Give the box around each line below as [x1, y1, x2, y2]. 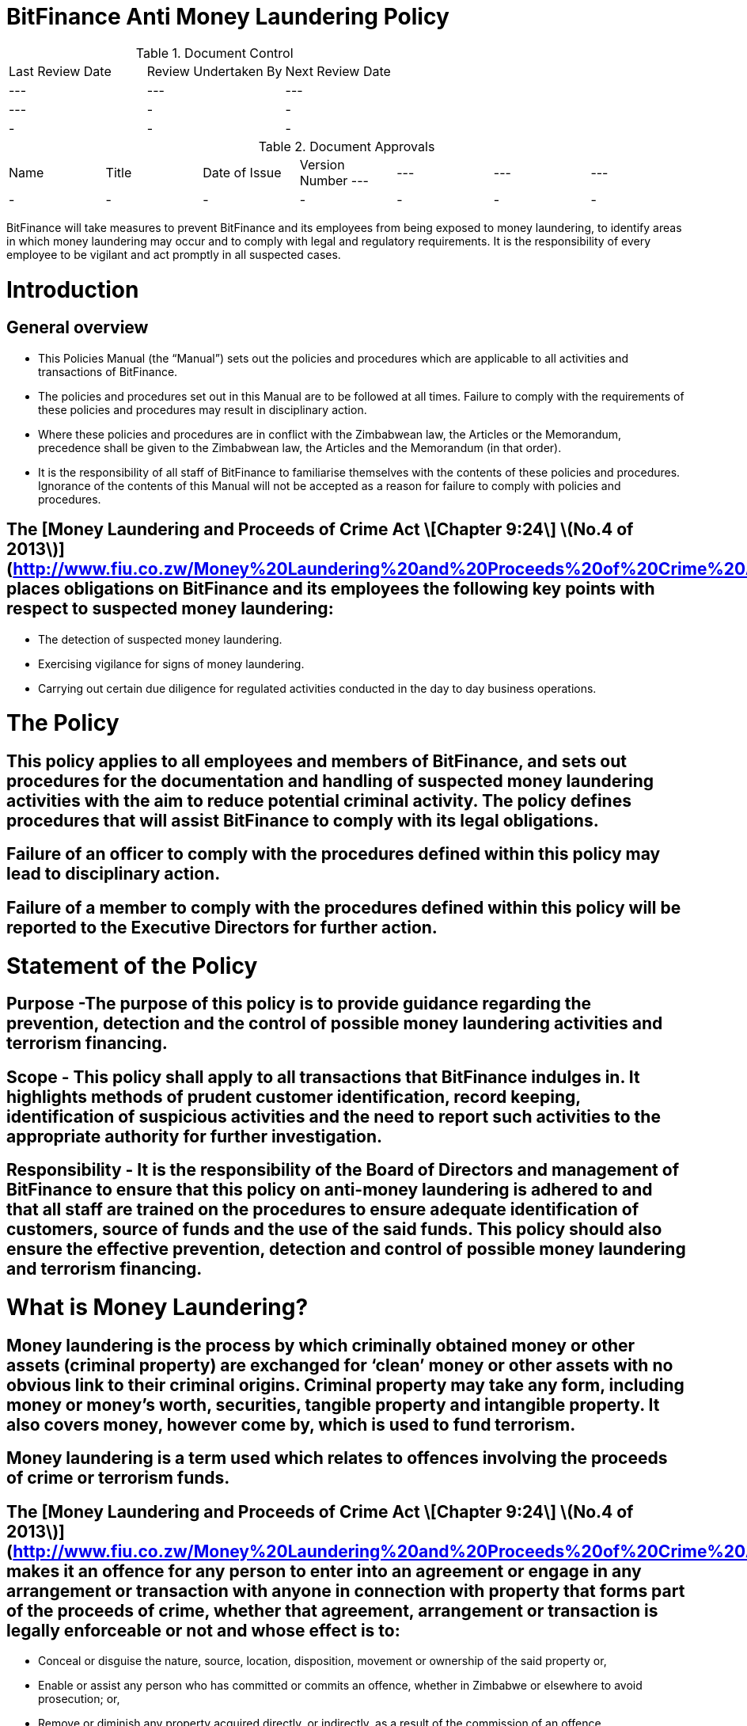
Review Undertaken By [146, 63, 282, 79]
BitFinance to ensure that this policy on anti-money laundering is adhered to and [6, 1180, 653, 1200]
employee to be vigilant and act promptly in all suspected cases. [6, 247, 341, 261]
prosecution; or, [38, 1691, 120, 1705]
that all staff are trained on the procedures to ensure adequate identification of [6, 1199, 639, 1220]
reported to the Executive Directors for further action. [6, 917, 438, 937]
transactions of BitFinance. [38, 364, 178, 378]
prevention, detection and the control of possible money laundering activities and [6, 1013, 663, 1034]
